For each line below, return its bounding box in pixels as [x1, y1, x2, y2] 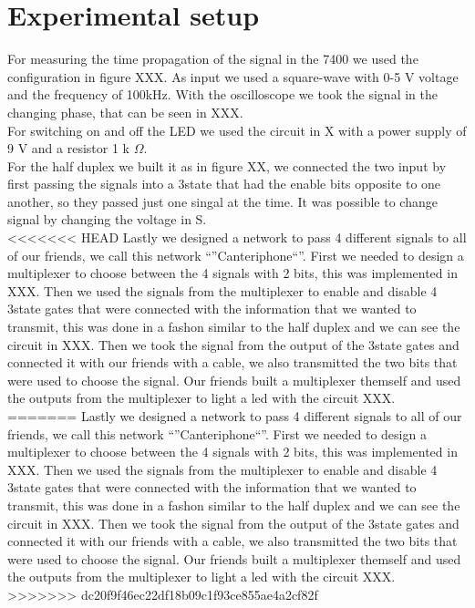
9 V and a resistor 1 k [7, 139, 129, 158]
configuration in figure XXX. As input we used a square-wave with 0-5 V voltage [7, 67, 459, 86]
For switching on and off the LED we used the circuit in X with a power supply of [7, 120, 467, 139]
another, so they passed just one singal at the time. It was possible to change [7, 191, 438, 211]
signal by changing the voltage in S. [7, 210, 207, 229]
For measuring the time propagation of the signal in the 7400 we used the [7, 49, 418, 68]
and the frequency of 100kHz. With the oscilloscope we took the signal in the [7, 85, 438, 104]
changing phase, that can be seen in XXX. [7, 102, 243, 121]
